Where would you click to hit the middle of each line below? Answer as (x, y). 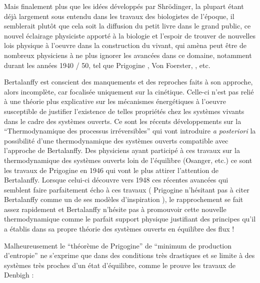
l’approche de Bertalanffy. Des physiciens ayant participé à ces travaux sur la (122, 150)
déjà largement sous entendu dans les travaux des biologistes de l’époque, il (119, 16)
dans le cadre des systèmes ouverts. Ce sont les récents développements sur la (123, 121)
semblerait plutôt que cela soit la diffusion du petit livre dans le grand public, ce (127, 26)
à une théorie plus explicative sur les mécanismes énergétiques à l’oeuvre (115, 101)
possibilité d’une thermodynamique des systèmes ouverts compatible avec (116, 140)
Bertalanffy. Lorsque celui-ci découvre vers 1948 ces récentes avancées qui (116, 180)
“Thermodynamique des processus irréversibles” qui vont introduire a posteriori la (130, 131)
